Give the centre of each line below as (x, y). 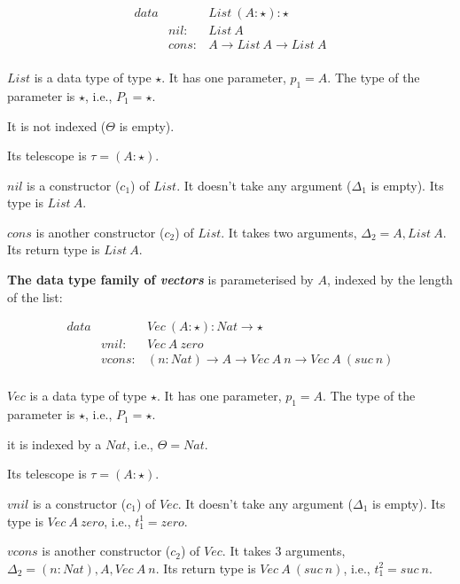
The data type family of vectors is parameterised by (160, 280)
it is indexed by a (55, 444)
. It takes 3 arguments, (284, 551)
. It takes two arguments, (289, 232)
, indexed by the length (390, 280)
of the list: (35, 296)
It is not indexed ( (57, 125)
